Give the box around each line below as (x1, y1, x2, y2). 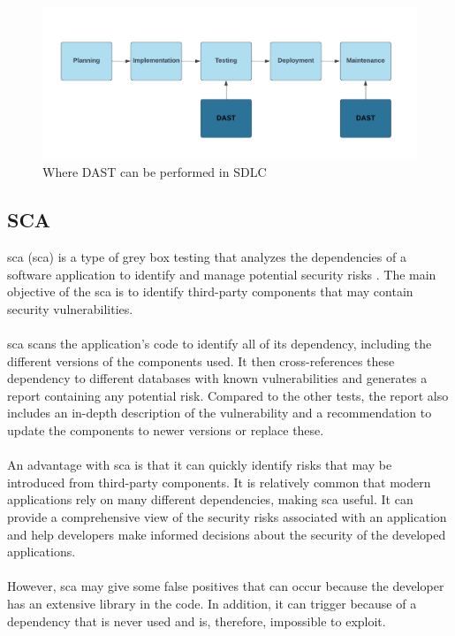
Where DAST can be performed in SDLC (42, 163, 267, 181)
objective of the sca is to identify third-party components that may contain (7, 282, 413, 301)
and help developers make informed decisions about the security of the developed (7, 525, 446, 543)
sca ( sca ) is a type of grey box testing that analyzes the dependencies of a (7, 248, 406, 266)
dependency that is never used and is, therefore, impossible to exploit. (7, 611, 386, 630)
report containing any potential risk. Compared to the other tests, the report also (7, 386, 449, 404)
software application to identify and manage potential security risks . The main (7, 264, 436, 283)
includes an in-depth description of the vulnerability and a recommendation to (7, 403, 432, 422)
